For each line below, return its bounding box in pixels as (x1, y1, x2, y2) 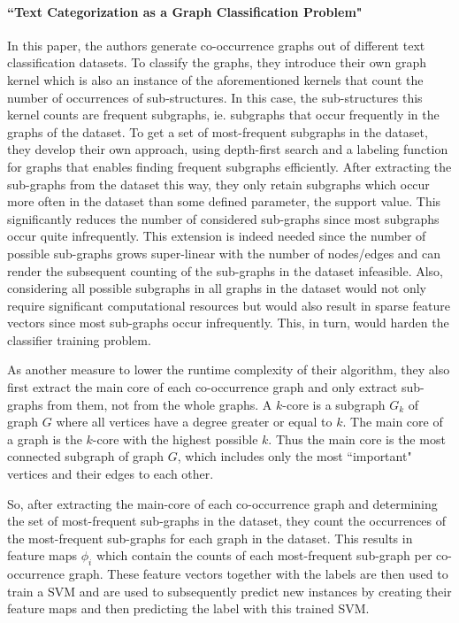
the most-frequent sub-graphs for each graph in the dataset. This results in (7, 528, 413, 547)
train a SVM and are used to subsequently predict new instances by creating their (7, 581, 452, 600)
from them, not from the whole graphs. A (47, 395, 272, 413)
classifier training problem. (7, 330, 151, 349)
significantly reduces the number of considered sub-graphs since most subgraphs (7, 209, 440, 227)
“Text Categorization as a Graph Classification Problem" (7, 2, 363, 20)
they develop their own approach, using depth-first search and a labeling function (7, 140, 448, 158)
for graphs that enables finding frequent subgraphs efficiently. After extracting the (7, 157, 452, 175)
